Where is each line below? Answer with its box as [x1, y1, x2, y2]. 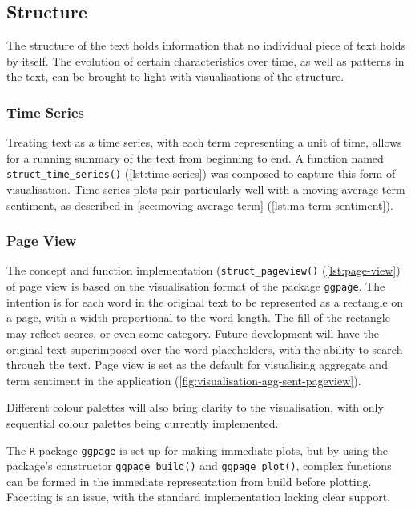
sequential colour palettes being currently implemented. [6, 414, 279, 431]
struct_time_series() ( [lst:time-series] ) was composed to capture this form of [6, 165, 396, 182]
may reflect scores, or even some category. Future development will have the [6, 324, 379, 341]
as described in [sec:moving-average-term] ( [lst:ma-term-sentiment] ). [60, 196, 393, 213]
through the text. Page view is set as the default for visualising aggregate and [6, 356, 388, 373]
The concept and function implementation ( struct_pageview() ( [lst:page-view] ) [6, 262, 401, 279]
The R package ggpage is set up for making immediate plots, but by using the [6, 441, 388, 458]
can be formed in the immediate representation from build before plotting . [6, 472, 372, 489]
